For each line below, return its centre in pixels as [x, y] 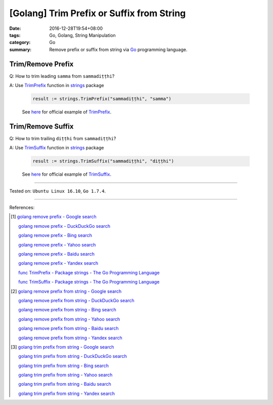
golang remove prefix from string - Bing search [67, 310]
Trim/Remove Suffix [41, 126]
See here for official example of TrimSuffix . [67, 174]
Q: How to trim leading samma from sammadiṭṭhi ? [62, 76]
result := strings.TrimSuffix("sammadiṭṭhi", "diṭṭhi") [103, 161]
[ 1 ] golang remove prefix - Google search [54, 217]
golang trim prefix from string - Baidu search [65, 384]
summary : [20, 49]
